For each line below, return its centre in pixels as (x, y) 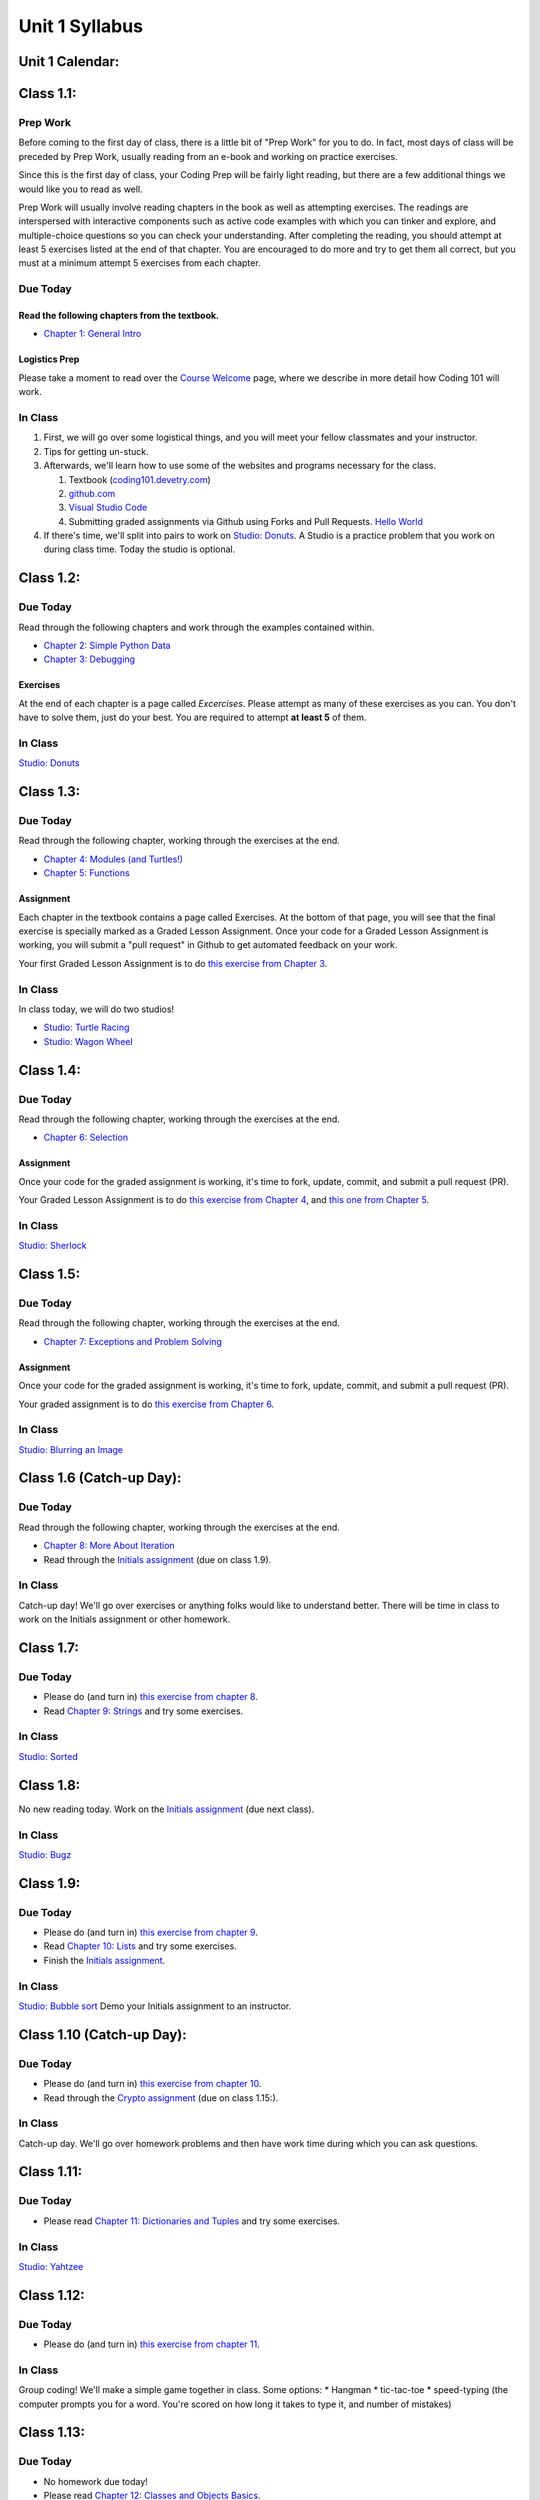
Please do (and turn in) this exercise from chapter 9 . (151, 1932)
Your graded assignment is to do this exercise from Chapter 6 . (146, 1404)
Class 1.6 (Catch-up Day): (100, 1478)
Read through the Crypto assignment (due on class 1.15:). (161, 2097)
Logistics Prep (49, 359)
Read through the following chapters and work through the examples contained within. (196, 627)
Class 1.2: (49, 578)
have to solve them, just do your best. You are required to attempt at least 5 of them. (192, 717)
